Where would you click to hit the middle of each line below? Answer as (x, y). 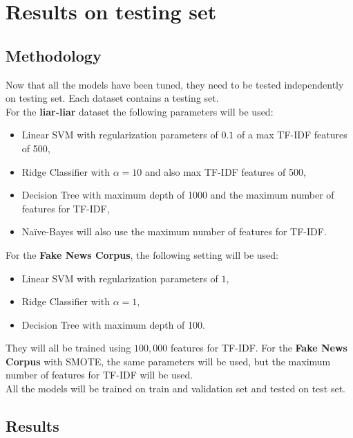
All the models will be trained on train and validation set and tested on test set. (176, 389)
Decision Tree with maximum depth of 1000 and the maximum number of (178, 195)
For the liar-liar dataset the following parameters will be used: (140, 111)
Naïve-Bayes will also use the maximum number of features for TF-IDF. (174, 231)
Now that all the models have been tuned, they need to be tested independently (175, 84)
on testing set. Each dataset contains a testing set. (112, 98)
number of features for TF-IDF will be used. (99, 375)
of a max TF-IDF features (292, 135)
